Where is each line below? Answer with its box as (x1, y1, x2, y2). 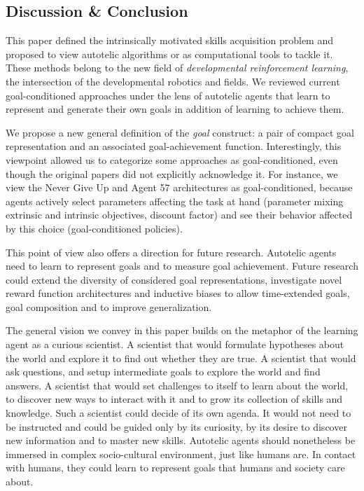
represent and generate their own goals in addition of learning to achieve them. (6, 102, 344, 116)
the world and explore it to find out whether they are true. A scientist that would (6, 350, 356, 365)
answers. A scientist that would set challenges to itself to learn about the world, (6, 378, 349, 392)
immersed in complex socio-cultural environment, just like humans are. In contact (6, 446, 356, 461)
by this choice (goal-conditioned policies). (6, 221, 183, 235)
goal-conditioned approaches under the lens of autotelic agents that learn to (6, 88, 330, 102)
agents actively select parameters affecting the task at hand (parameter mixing (6, 193, 344, 208)
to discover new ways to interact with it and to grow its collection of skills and (6, 392, 343, 406)
